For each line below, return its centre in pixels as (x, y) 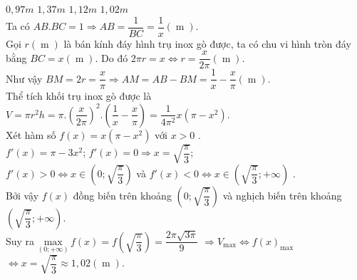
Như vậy (24, 78)
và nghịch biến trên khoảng (282, 195)
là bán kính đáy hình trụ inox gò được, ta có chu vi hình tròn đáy (207, 43)
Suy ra (20, 240)
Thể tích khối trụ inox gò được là (79, 96)
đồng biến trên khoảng (122, 195)
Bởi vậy (22, 195)
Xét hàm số (31, 134)
